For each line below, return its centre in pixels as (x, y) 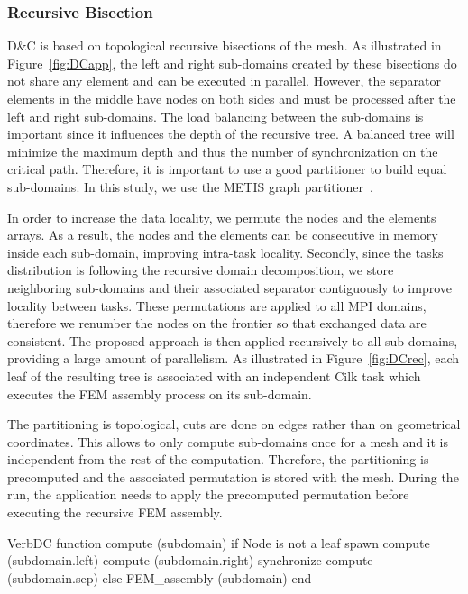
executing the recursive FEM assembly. (115, 512)
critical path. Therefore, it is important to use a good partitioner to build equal (227, 169)
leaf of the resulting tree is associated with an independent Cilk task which (214, 375)
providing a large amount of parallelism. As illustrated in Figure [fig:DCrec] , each (234, 358)
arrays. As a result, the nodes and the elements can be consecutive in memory (223, 235)
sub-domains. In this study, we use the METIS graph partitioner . (190, 186)
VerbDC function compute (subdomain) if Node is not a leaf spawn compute (219, 542)
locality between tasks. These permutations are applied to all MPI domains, (217, 305)
